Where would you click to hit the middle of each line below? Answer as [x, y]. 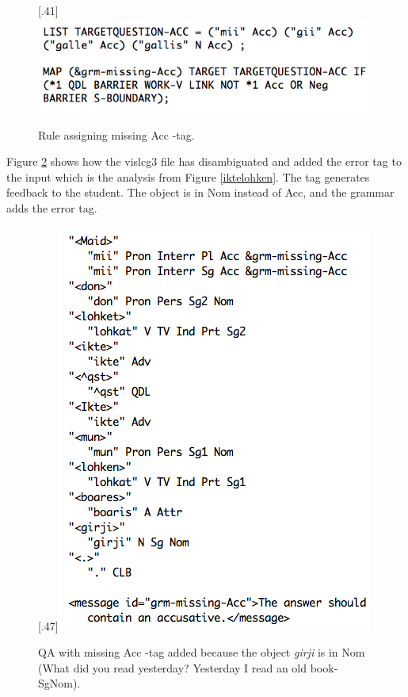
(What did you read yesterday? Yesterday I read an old [173, 667]
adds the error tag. [52, 207]
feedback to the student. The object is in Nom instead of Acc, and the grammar [200, 192]
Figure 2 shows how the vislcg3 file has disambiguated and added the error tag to [204, 161]
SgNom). [59, 683]
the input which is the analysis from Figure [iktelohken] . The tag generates [188, 176]
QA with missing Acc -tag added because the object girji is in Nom [202, 652]
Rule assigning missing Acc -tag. [116, 134]
